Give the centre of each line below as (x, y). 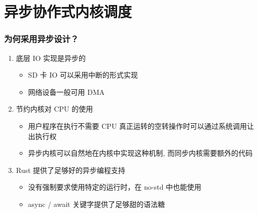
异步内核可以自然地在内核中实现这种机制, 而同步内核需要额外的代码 (140, 153)
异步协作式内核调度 (68, 11)
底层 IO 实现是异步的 (51, 58)
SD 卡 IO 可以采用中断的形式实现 (83, 75)
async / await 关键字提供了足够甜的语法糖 (97, 204)
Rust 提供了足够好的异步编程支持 (71, 170)
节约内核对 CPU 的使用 (54, 109)
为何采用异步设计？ (42, 39)
